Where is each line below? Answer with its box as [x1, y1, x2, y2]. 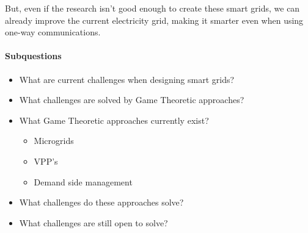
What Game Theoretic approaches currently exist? [19, 113, 209, 126]
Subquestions [5, 49, 62, 62]
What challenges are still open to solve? [19, 216, 168, 229]
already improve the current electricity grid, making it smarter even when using [5, 13, 304, 26]
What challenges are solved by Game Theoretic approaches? [19, 93, 244, 106]
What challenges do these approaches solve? [19, 196, 184, 209]
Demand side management [34, 175, 133, 188]
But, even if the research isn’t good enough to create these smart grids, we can [5, 2, 300, 14]
